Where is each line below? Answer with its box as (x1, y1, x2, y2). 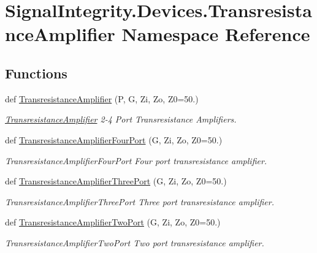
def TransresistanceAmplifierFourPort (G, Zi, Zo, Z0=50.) (5, 133, 223, 146)
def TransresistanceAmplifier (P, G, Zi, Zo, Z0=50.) (5, 92, 199, 105)
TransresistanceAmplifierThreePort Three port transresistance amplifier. (5, 195, 274, 208)
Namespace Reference (121, 21, 310, 47)
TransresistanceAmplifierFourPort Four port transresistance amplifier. (5, 154, 267, 167)
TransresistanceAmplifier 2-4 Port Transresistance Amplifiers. (5, 113, 237, 126)
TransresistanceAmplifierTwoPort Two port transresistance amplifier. (5, 236, 264, 249)
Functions (5, 63, 67, 82)
